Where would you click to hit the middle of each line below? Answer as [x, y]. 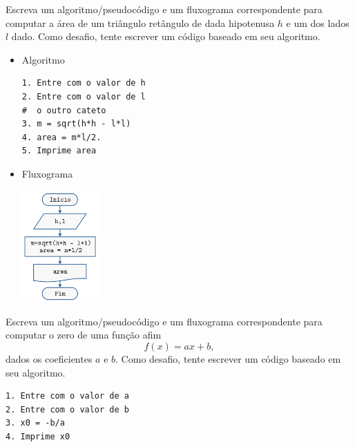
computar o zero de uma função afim [84, 335]
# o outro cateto [64, 110]
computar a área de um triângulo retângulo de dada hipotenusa [140, 22]
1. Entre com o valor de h [84, 83]
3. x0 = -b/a [35, 423]
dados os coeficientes [49, 358]
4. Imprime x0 [38, 436]
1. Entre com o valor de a [67, 396]
